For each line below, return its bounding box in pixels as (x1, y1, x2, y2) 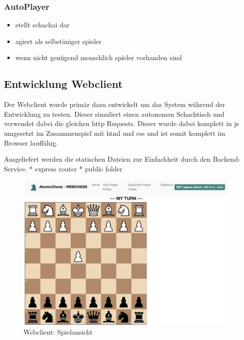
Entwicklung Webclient (4, 76, 123, 91)
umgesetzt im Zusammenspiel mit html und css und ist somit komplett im (4, 127, 225, 138)
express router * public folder (35, 163, 122, 173)
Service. (4, 163, 27, 173)
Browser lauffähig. (4, 137, 58, 148)
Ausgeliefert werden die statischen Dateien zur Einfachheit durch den (4, 154, 211, 164)
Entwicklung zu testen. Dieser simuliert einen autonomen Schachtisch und (4, 108, 224, 119)
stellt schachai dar (15, 20, 70, 30)
